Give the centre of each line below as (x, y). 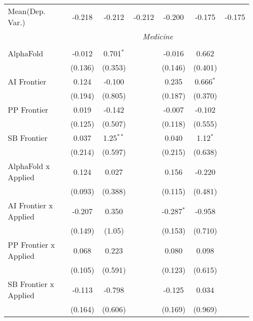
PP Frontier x (31, 245)
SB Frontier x (31, 284)
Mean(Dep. (27, 11)
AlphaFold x (29, 166)
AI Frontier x (30, 205)
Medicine (158, 36)
